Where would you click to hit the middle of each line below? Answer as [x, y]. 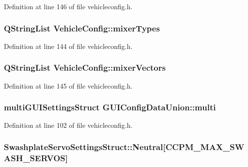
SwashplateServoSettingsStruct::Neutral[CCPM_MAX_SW [124, 146]
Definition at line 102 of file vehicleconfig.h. [68, 125]
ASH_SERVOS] [36, 158]
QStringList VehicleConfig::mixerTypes [82, 28]
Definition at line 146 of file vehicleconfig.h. [68, 6]
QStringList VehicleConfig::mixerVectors [85, 68]
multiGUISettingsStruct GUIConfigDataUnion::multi [110, 107]
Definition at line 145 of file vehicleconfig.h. [68, 85]
